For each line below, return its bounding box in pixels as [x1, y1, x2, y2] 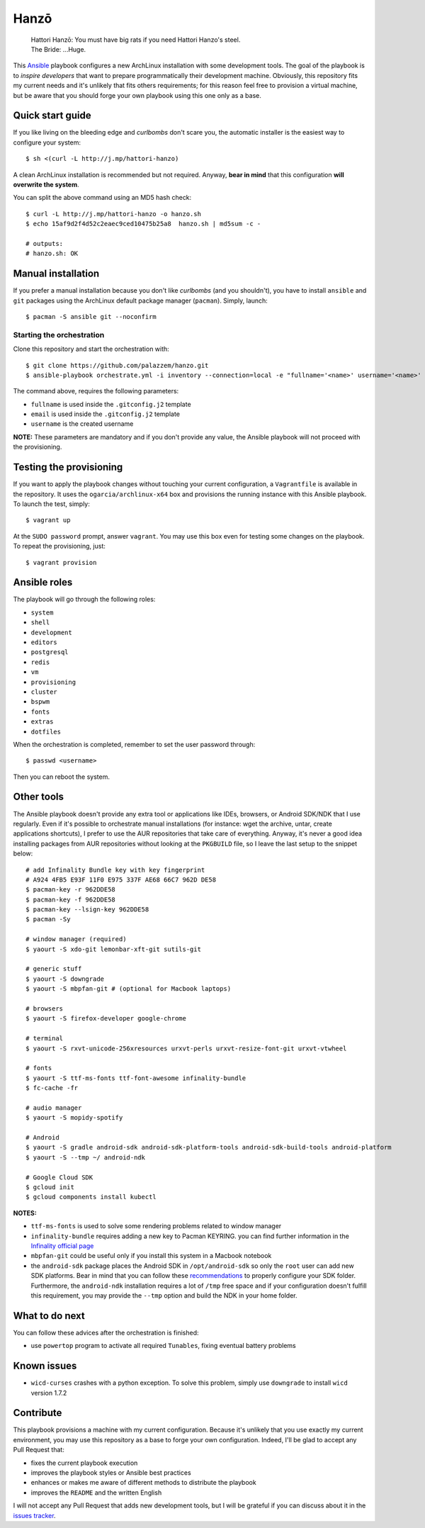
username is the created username [30, 420, 134, 428]
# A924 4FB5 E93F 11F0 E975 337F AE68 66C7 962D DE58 [25, 875, 216, 884]
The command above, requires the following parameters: [13, 387, 179, 395]
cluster [30, 687, 58, 696]
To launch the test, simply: [13, 500, 90, 508]
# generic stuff [25, 965, 82, 973]
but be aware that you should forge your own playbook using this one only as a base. [13, 91, 262, 99]
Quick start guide [13, 110, 91, 122]
